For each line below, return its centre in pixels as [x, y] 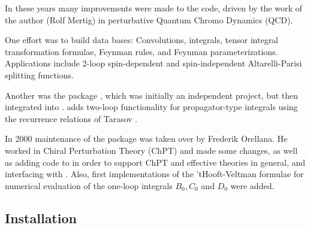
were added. [252, 185]
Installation [41, 218]
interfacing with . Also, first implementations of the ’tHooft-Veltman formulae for [154, 174]
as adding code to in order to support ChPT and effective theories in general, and [155, 162]
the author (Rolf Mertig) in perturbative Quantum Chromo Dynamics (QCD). [149, 19]
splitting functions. [39, 75]
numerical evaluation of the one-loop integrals [89, 185]
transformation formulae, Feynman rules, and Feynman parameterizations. [142, 51]
